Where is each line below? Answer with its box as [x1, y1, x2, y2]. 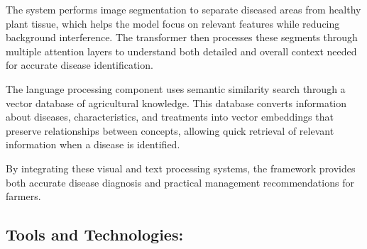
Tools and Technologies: [6, 223, 184, 245]
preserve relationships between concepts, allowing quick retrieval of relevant [6, 123, 334, 138]
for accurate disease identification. [6, 57, 153, 72]
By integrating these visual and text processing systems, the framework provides [6, 160, 356, 175]
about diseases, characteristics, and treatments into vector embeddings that [6, 109, 334, 124]
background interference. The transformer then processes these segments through [6, 30, 358, 45]
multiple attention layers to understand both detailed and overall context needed [6, 43, 357, 58]
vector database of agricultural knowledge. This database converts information [6, 95, 347, 110]
